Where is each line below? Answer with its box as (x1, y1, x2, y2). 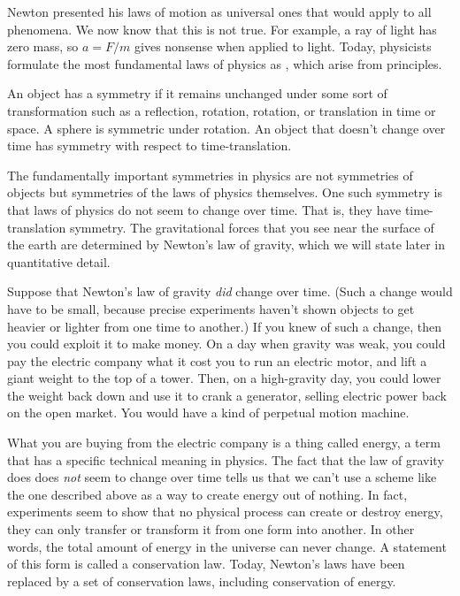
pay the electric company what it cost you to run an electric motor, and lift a (7, 351, 427, 370)
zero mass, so (7, 37, 79, 56)
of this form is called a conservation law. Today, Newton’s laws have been (7, 554, 405, 573)
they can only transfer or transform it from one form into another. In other (7, 520, 415, 539)
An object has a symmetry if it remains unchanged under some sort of (7, 84, 387, 103)
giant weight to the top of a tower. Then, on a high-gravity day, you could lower (7, 369, 441, 387)
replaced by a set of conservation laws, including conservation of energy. (7, 571, 396, 590)
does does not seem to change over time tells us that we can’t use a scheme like (7, 468, 437, 486)
